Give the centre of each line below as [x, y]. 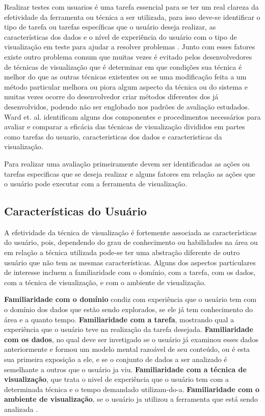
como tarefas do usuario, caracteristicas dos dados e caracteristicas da [113, 136]
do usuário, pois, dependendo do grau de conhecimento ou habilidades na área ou [131, 242]
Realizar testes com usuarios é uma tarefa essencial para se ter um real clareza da [131, 7]
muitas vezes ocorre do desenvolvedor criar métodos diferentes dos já [111, 96]
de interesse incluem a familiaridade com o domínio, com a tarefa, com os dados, [130, 272]
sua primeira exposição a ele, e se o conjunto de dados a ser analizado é [116, 359]
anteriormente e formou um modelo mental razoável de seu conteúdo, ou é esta [127, 349]
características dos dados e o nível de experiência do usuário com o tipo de [121, 36]
